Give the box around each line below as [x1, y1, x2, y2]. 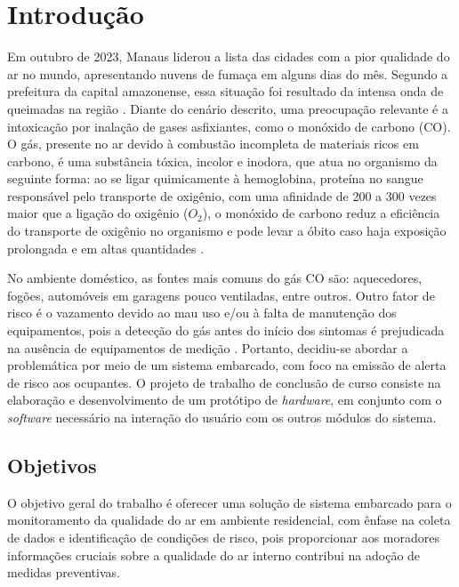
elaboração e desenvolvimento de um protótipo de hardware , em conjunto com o [7, 390, 442, 409]
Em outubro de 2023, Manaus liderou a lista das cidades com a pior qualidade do [7, 47, 450, 66]
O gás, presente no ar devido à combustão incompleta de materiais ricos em [7, 134, 419, 153]
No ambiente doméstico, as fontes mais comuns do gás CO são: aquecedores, [7, 269, 423, 287]
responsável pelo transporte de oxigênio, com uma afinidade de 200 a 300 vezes [7, 186, 437, 205]
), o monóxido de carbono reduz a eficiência [202, 204, 440, 222]
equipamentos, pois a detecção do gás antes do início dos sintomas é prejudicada [7, 321, 445, 340]
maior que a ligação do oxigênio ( [7, 204, 189, 222]
